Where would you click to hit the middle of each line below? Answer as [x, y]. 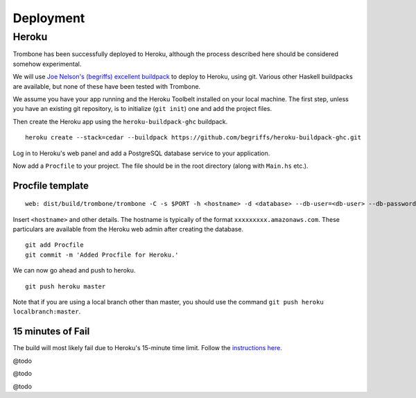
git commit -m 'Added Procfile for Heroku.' [102, 254]
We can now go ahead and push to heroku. [74, 270]
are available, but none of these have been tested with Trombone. [107, 86]
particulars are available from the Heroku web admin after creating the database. [128, 230]
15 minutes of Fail [51, 332]
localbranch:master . [47, 311]
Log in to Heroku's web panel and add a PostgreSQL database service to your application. [141, 153]
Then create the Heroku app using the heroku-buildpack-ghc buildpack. [120, 121]
